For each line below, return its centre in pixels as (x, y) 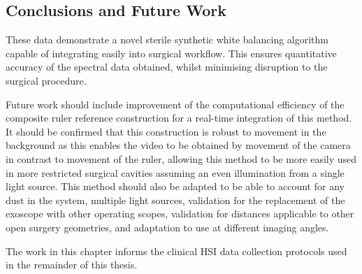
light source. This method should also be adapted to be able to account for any (175, 186)
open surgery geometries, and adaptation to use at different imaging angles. (167, 227)
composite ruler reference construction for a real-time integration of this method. (179, 118)
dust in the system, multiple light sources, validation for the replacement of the (175, 200)
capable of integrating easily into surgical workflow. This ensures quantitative (171, 53)
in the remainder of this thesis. (72, 265)
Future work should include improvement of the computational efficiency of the (175, 104)
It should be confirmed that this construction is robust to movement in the (166, 131)
